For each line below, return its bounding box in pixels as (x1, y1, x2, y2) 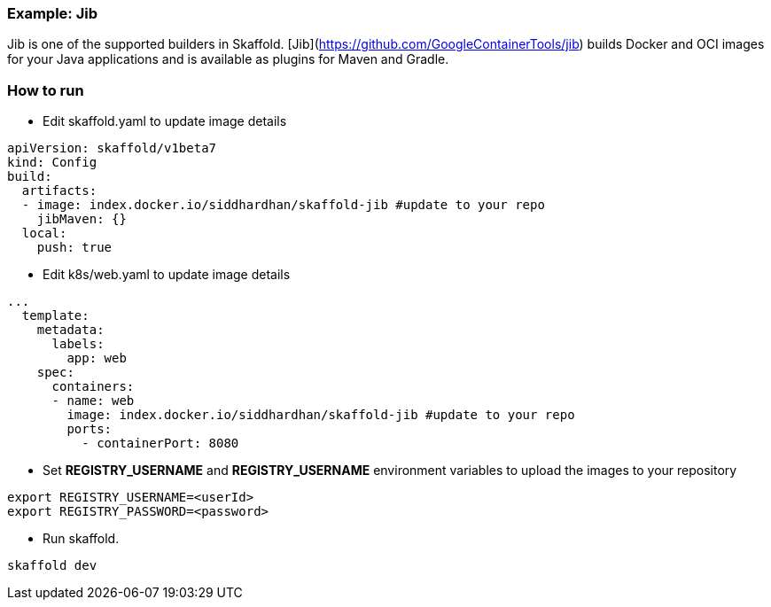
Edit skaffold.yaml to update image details (43, 113, 287, 129)
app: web (66, 351, 127, 366)
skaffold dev (7, 558, 97, 573)
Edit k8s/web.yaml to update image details (43, 267, 291, 283)
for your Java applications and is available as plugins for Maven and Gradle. (7, 51, 449, 67)
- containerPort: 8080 (82, 436, 239, 451)
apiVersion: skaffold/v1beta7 (7, 141, 217, 156)
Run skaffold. (43, 531, 120, 547)
